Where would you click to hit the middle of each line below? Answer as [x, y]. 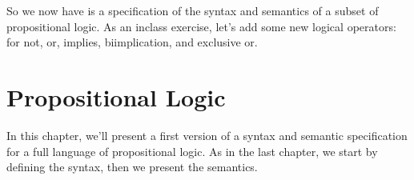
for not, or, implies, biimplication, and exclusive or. [132, 42]
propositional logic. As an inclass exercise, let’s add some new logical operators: [201, 26]
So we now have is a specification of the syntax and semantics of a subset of [193, 10]
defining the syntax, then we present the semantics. [132, 167]
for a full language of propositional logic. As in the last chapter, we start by [192, 151]
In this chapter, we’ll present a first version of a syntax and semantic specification [207, 135]
